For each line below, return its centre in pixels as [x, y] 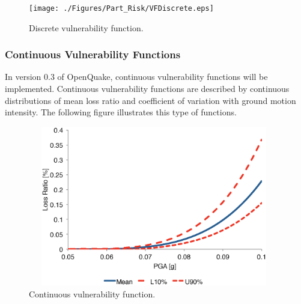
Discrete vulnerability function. [86, 27]
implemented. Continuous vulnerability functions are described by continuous [147, 89]
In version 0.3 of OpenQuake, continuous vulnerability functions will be [136, 77]
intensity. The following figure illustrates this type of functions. [121, 112]
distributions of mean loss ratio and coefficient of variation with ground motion [150, 100]
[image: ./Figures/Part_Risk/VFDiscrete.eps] [121, 8]
